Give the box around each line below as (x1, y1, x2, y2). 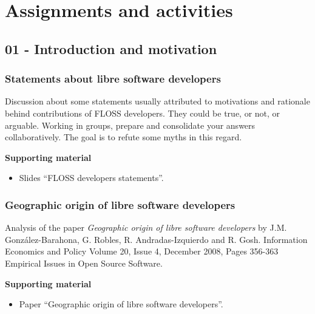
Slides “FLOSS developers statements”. (19, 171, 164, 184)
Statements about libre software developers (5, 71, 221, 86)
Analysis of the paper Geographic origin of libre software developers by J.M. (5, 221, 287, 234)
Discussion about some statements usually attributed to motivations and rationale (5, 95, 310, 108)
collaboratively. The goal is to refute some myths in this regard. (5, 131, 242, 143)
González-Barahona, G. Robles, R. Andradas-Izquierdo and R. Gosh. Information (5, 233, 308, 245)
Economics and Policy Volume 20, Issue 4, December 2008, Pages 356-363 (5, 245, 279, 258)
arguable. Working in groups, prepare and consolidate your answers (5, 118, 256, 131)
